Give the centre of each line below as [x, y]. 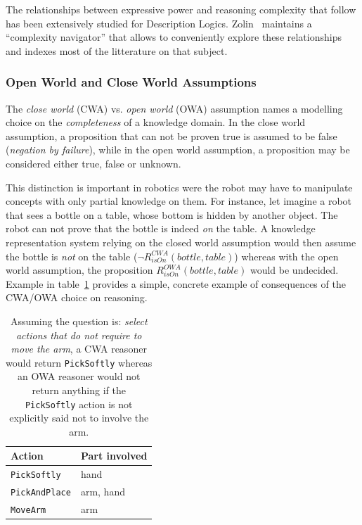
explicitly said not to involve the [79, 418]
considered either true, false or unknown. [93, 163]
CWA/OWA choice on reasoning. [77, 297]
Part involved [114, 456]
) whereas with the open [286, 256]
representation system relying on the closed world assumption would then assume [181, 242]
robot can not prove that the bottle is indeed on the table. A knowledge [161, 228]
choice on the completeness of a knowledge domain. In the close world [156, 122]
